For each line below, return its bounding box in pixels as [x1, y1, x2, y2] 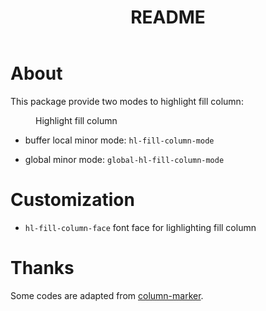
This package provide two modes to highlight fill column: [10, 95, 244, 107]
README [130, 6, 206, 29]
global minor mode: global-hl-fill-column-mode [24, 153, 225, 165]
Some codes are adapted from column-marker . [10, 289, 204, 301]
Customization [10, 189, 135, 211]
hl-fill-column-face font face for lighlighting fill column [24, 221, 257, 233]
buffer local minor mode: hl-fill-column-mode [24, 134, 215, 146]
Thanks [10, 257, 75, 280]
